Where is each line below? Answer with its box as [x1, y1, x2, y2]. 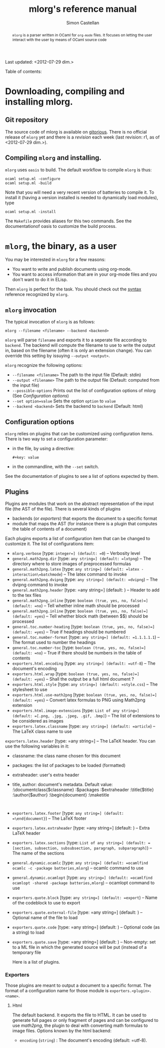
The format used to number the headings [12, 639, 96, 645]
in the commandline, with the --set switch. [12, 464, 99, 470]
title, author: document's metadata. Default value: [12, 781, 113, 787]
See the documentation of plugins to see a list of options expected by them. [5, 473, 159, 479]
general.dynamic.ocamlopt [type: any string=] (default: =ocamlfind [12, 874, 153, 880]
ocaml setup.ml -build [5, 181, 52, 185]
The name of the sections [12, 850, 65, 856]
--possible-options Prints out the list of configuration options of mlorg [12, 388, 156, 394]
